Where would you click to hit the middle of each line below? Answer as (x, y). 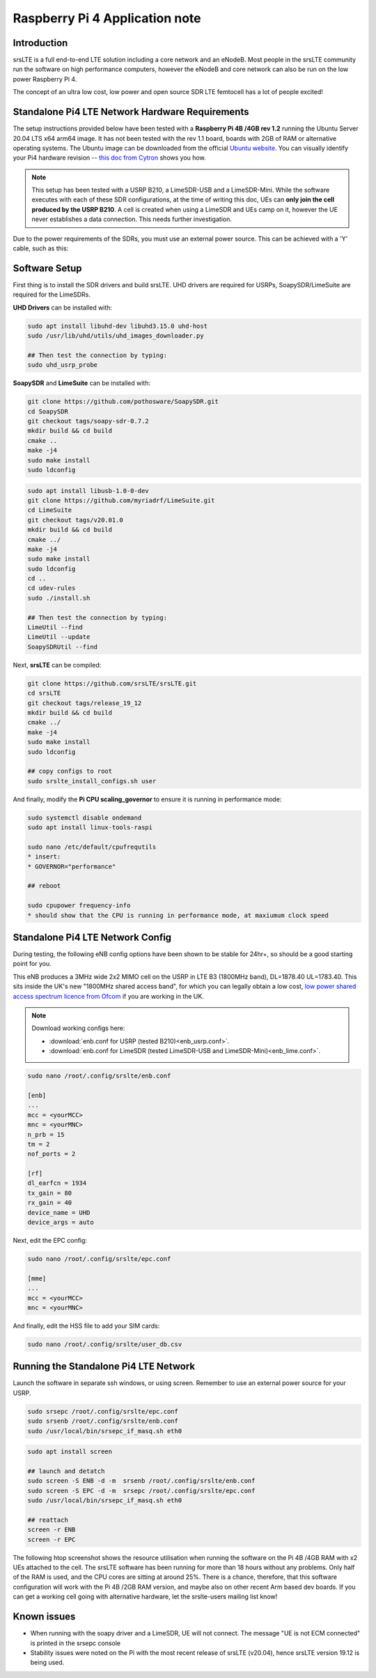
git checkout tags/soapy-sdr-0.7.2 (88, 421)
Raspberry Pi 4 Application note (107, 18)
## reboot (44, 886)
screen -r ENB (52, 1530)
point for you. (32, 964)
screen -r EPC (52, 1539)
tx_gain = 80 (50, 1193)
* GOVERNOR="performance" (72, 866)
